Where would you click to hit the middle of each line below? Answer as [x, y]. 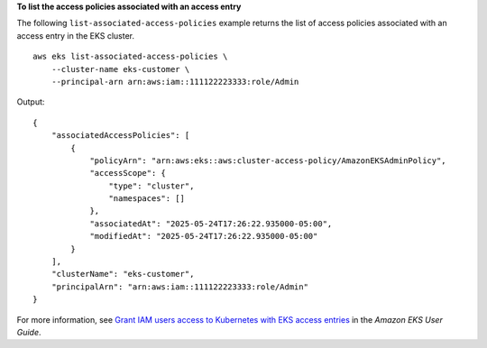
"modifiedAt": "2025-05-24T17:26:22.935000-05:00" [204, 236]
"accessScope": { [128, 173]
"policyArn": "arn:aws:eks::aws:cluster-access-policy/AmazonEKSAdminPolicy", [268, 160]
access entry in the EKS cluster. [76, 35]
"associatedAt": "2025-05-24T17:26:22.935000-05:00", [211, 224]
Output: [31, 102]
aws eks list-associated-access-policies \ [130, 57]
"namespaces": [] [147, 199]
